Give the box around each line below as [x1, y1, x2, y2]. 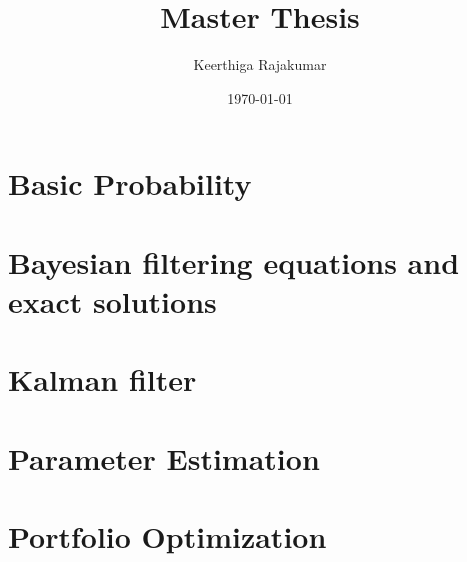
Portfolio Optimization [8, 516, 327, 556]
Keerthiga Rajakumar [193, 54, 327, 75]
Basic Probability [8, 163, 252, 204]
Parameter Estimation [8, 437, 320, 478]
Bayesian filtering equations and [8, 241, 460, 282]
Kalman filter [8, 359, 197, 400]
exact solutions [8, 280, 217, 321]
